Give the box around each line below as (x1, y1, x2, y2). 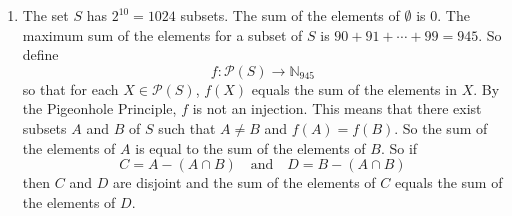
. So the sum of (394, 117, 488, 138)
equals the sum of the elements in (251, 78, 457, 99)
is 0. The (416, 5, 470, 25)
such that (158, 117, 216, 138)
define (22, 44, 59, 65)
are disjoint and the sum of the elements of (112, 172, 376, 193)
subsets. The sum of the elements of (180, 5, 400, 25)
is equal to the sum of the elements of (135, 137, 366, 158)
